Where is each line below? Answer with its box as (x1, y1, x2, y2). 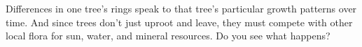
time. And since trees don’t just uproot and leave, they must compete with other (6, 15, 353, 29)
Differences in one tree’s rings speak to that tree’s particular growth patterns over (6, 1, 357, 15)
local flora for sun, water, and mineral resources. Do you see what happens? (6, 28, 330, 43)
